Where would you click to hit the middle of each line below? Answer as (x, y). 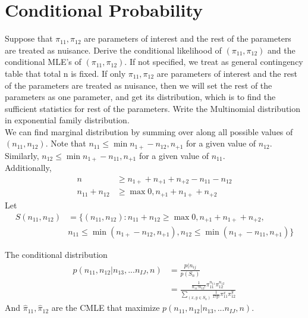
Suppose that (29, 38)
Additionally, (28, 168)
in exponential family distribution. (67, 120)
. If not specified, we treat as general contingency (214, 62)
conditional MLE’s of (43, 62)
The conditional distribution (56, 255)
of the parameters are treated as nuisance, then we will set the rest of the (139, 85)
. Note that (66, 143)
